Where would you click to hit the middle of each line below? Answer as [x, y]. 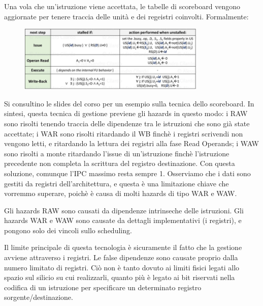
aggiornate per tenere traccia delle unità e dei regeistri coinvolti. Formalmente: [126, 16]
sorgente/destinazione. [39, 297]
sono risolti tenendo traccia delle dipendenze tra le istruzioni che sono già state [127, 123]
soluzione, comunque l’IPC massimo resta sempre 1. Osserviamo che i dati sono [127, 173]
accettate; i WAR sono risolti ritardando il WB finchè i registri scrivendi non [124, 133]
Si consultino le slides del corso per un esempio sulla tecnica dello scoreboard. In [129, 103]
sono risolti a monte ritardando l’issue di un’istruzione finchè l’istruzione [117, 153]
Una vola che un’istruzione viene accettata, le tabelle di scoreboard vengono [122, 6]
